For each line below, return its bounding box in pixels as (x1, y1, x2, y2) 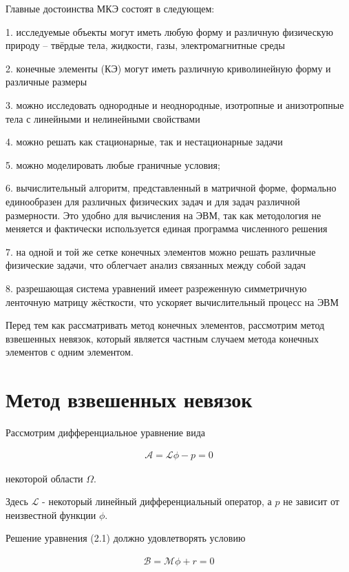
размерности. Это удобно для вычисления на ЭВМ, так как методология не (6, 207, 321, 222)
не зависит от (283, 494, 339, 509)
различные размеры (6, 74, 87, 89)
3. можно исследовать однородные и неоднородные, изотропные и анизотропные (6, 97, 344, 112)
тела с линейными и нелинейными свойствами (6, 111, 200, 125)
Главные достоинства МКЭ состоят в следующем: (6, 1, 215, 15)
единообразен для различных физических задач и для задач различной (6, 194, 300, 208)
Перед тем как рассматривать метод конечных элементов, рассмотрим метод (6, 318, 325, 332)
